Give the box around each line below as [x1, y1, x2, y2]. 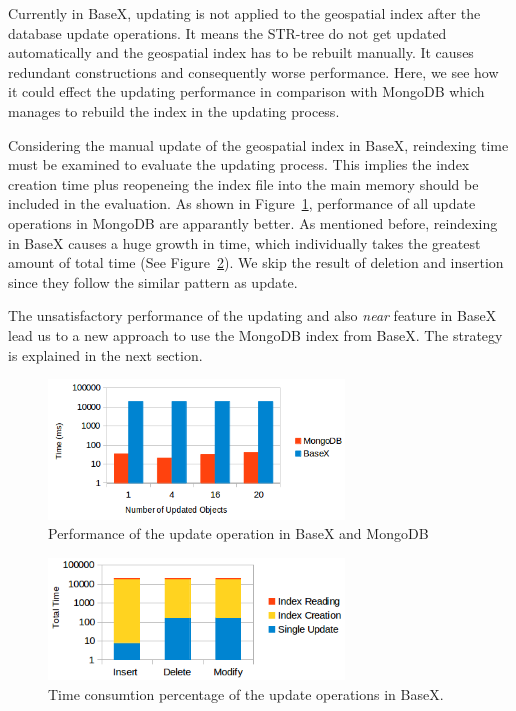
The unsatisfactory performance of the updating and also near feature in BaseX [8, 305, 497, 326]
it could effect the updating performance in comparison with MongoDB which [8, 81, 485, 102]
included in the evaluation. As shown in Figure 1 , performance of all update [8, 193, 476, 214]
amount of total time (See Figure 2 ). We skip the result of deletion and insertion [8, 252, 504, 273]
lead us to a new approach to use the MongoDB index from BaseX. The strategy [8, 324, 503, 345]
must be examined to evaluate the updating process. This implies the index [8, 154, 470, 175]
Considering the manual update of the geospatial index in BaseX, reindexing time [8, 134, 509, 155]
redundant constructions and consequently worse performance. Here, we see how [8, 61, 499, 82]
